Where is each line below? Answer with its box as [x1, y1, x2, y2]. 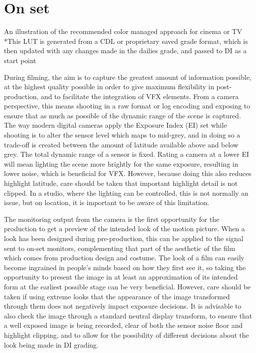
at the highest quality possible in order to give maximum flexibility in [4, 81, 214, 92]
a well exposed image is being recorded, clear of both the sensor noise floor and [4, 320, 243, 330]
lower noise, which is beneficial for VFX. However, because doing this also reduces [4, 168, 252, 178]
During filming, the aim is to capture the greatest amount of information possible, [4, 71, 252, 82]
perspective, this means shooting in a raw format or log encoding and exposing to [4, 101, 250, 111]
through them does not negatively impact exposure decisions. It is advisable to [4, 301, 241, 311]
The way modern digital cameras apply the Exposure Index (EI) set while [4, 120, 227, 130]
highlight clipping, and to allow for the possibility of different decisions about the [4, 329, 249, 340]
